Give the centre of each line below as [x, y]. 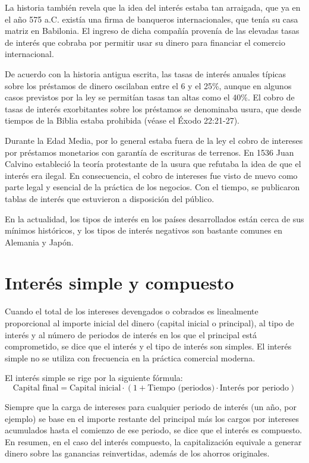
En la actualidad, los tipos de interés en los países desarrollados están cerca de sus [154, 218]
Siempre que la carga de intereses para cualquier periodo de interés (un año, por [151, 406]
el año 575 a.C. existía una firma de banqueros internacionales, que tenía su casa [152, 19]
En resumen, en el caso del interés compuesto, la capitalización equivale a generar [153, 441]
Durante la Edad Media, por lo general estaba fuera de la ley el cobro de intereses [154, 140]
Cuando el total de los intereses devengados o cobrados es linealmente [132, 311]
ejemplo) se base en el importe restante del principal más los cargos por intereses [152, 418]
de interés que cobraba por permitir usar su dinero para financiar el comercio [145, 42]
